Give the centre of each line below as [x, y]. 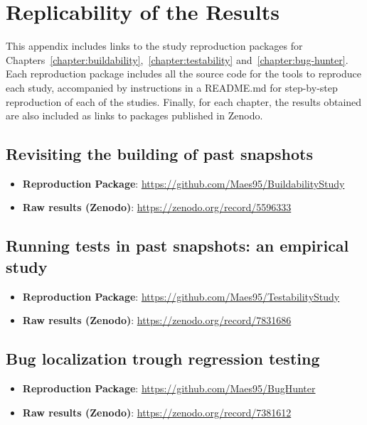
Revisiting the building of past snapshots [159, 154]
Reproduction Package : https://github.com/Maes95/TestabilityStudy [181, 296]
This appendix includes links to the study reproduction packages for [154, 46]
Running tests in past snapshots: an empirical [177, 246]
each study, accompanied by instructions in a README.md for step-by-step [172, 87]
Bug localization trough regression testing [163, 359]
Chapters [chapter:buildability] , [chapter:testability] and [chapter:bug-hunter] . [177, 59]
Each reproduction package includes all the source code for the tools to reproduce [183, 74]
